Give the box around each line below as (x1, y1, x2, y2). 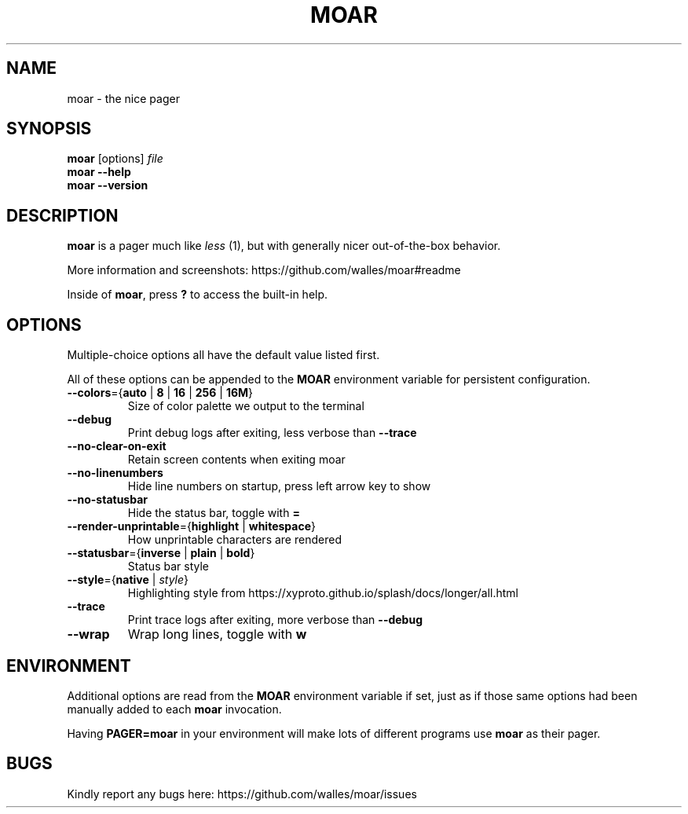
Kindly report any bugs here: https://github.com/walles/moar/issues (67, 786, 417, 801)
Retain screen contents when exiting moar (127, 453, 346, 467)
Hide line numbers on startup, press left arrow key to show (127, 479, 431, 493)
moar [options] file (67, 152, 163, 166)
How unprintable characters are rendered (127, 533, 342, 547)
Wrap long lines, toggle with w (127, 626, 307, 643)
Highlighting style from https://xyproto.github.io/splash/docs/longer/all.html (127, 586, 518, 600)
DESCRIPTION (6, 205, 119, 225)
